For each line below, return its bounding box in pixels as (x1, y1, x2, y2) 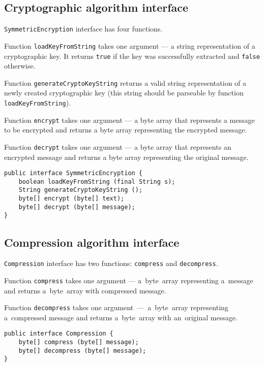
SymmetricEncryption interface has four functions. (4, 23, 163, 34)
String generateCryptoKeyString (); (18, 186, 143, 194)
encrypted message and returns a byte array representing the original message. (4, 151, 249, 162)
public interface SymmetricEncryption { (4, 170, 143, 177)
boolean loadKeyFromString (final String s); (18, 178, 175, 185)
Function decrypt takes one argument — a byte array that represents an (4, 141, 231, 152)
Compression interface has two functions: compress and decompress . (4, 258, 218, 269)
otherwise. (4, 60, 36, 71)
